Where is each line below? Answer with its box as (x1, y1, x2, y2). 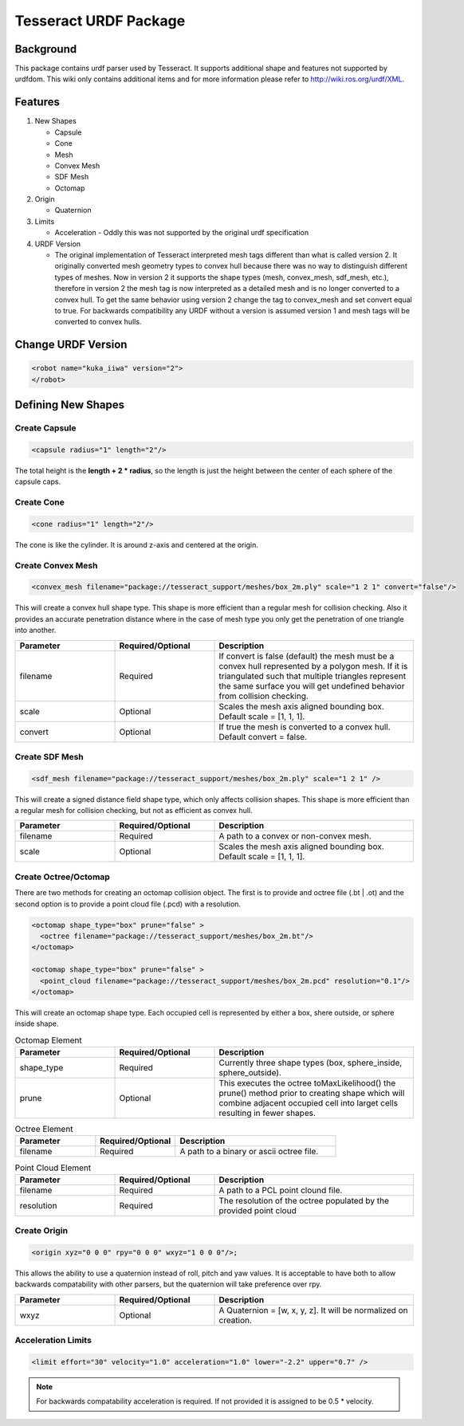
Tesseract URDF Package (14, 12, 186, 29)
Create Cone (14, 497, 65, 508)
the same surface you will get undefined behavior (218, 680, 405, 691)
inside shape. (14, 1019, 59, 1028)
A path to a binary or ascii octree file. (179, 1146, 319, 1157)
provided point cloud (218, 1204, 297, 1216)
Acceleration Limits (14, 1335, 92, 1346)
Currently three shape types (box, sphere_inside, (218, 1057, 403, 1068)
